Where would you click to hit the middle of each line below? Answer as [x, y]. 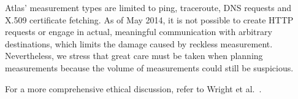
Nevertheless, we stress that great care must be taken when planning [134, 56]
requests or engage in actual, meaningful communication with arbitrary [139, 32]
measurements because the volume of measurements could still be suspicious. [149, 67]
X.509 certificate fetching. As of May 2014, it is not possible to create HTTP [149, 19]
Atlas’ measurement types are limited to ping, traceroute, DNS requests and [148, 7]
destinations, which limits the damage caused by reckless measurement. [139, 43]
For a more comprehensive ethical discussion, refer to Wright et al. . [133, 88]
